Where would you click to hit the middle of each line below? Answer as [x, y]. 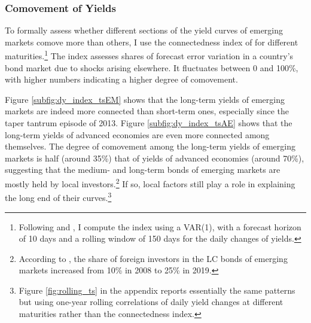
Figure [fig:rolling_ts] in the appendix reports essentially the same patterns [157, 290]
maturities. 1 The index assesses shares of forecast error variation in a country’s [149, 55]
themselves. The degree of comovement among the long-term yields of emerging [150, 146]
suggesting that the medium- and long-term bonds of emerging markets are [143, 170]
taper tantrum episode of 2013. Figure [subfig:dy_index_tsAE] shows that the [149, 123]
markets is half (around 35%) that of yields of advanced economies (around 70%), [155, 158]
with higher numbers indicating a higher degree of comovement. [121, 79]
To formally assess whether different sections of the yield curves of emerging [144, 30]
